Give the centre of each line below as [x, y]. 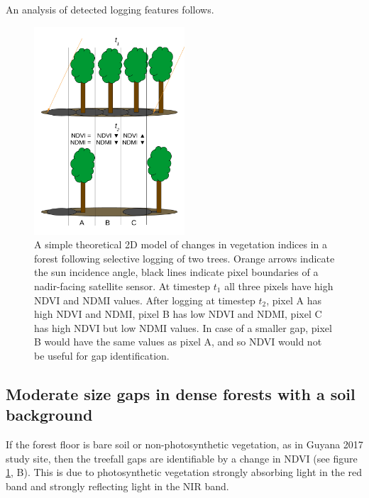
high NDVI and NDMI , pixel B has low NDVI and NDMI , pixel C [178, 314]
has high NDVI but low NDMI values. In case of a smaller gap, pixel [183, 327]
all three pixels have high [279, 286]
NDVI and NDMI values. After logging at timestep [145, 300]
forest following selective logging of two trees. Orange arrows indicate [184, 258]
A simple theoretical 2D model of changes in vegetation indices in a [181, 244]
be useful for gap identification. [102, 355]
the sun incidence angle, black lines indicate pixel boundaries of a [176, 272]
